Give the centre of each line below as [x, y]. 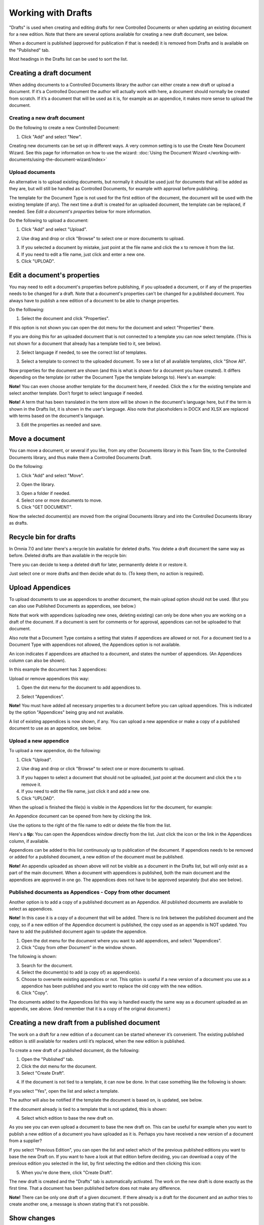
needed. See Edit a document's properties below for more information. [80, 211]
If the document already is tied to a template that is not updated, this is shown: [88, 1109]
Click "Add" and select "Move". [53, 475]
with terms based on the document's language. [57, 416]
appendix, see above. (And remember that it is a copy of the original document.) [90, 1009]
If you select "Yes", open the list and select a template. [64, 1091]
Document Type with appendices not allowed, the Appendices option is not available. [95, 645]
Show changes [32, 1218]
